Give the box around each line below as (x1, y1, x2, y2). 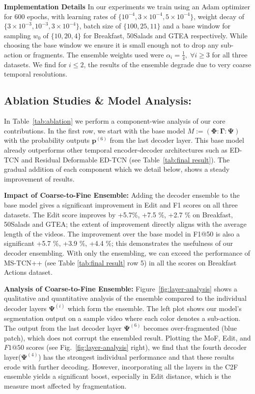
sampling (4, 30, 31, 40)
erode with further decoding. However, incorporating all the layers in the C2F (4, 361, 238, 371)
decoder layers (4, 303, 47, 314)
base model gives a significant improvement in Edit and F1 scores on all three (4, 199, 238, 210)
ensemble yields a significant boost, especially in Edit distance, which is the (4, 371, 231, 381)
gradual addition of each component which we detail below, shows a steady (4, 164, 230, 174)
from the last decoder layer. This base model (110, 135, 244, 145)
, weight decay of (193, 11, 245, 21)
